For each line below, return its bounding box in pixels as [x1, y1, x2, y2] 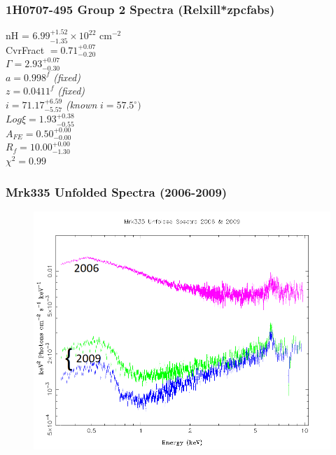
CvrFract [6, 42, 45, 57]
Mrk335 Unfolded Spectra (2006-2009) [6, 183, 227, 200]
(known [65, 97, 97, 112]
